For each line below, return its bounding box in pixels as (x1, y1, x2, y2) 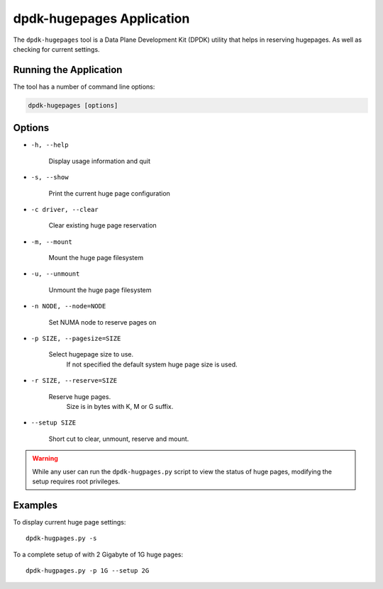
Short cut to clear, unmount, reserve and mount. (48, 434, 189, 443)
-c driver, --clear (30, 206, 99, 213)
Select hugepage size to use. (48, 350, 134, 359)
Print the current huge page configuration (48, 189, 170, 198)
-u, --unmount (30, 270, 80, 278)
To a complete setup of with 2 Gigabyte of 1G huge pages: (13, 550, 184, 559)
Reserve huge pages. (48, 392, 111, 400)
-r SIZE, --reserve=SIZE (30, 376, 117, 385)
